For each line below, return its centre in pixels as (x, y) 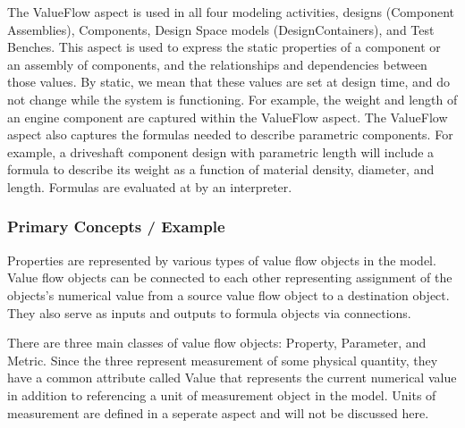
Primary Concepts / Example (116, 227)
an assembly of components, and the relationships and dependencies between (217, 64)
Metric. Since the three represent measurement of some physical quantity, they (223, 360)
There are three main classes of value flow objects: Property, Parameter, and (217, 343)
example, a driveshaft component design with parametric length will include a (221, 151)
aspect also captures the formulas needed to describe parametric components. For (230, 134)
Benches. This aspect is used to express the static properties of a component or (224, 47)
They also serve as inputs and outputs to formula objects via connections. (209, 312)
